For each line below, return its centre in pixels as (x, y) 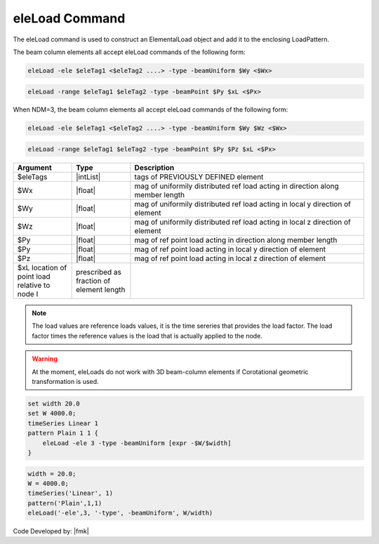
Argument (34, 168)
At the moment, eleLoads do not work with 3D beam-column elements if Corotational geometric (170, 371)
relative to (34, 286)
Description (154, 168)
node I (28, 294)
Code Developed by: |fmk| (51, 531)
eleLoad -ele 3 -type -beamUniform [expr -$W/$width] (137, 443)
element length (101, 290)
